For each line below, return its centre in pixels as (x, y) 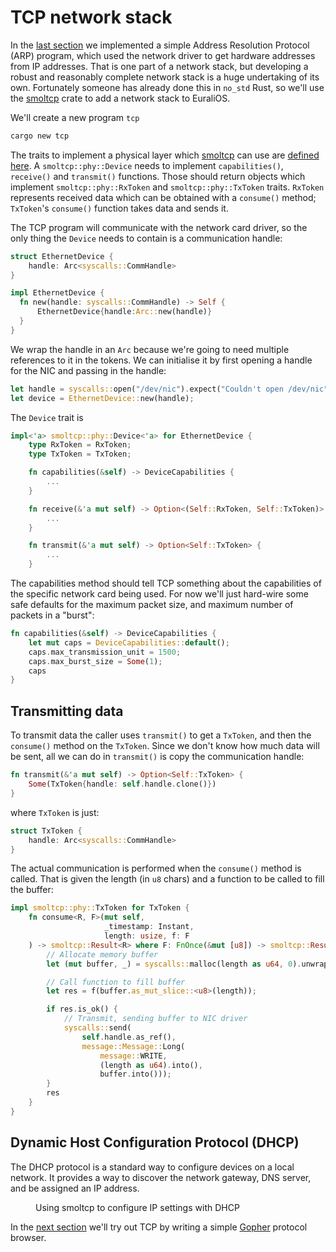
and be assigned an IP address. (75, 1188)
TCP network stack (91, 17)
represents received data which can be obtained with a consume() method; (163, 197)
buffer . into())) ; (135, 1074)
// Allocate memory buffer (102, 954)
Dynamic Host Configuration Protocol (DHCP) (155, 1142)
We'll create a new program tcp (75, 117)
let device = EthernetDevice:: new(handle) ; (102, 398)
